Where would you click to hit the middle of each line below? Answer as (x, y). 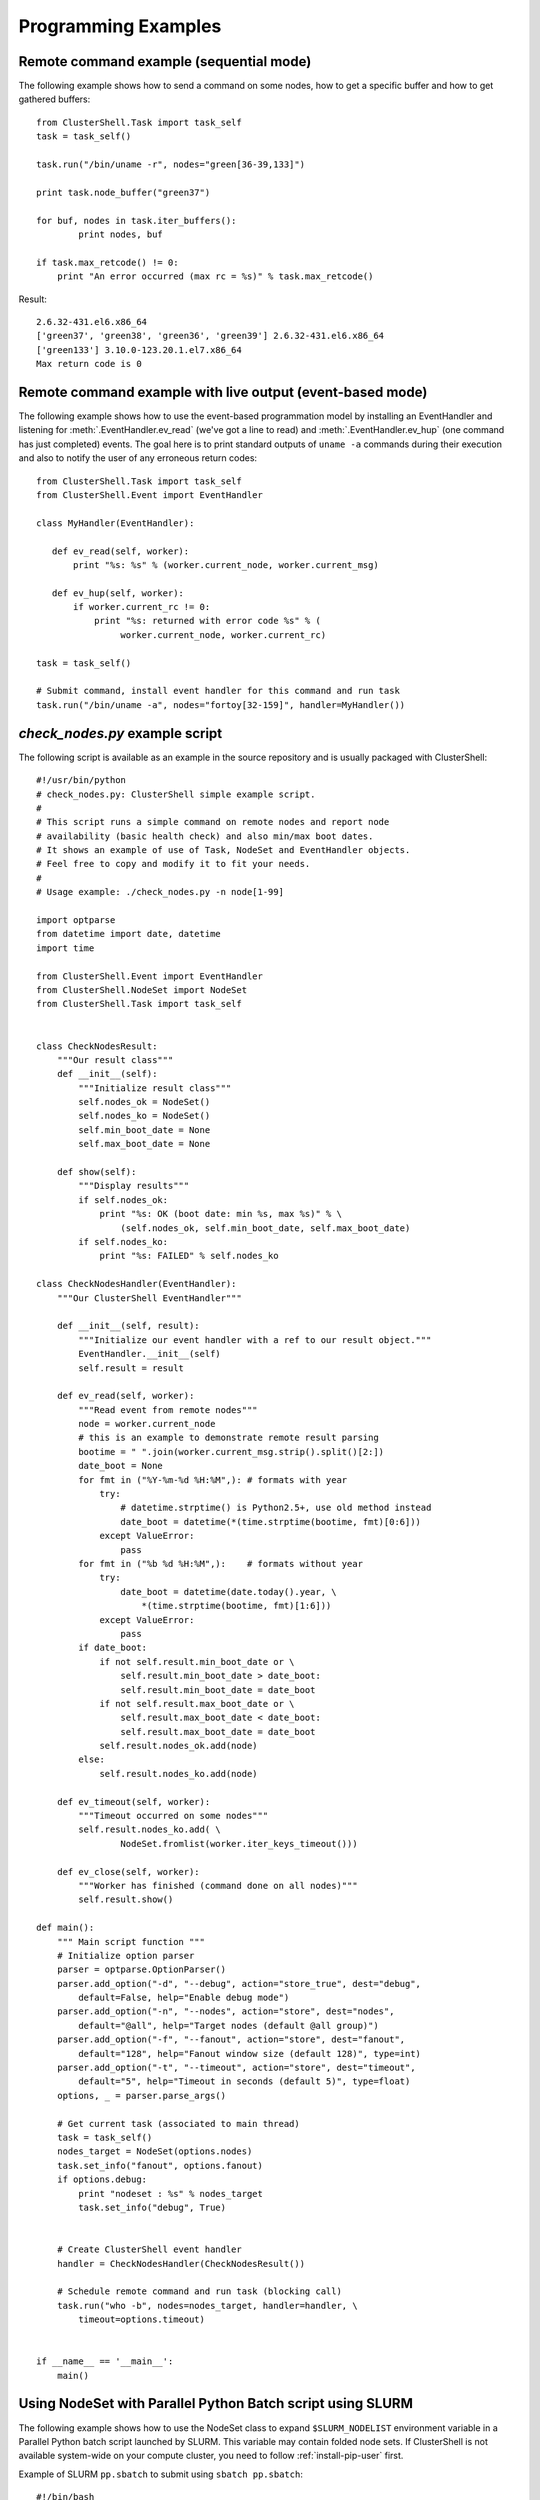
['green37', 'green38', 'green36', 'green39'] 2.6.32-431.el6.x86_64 (210, 336)
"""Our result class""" (115, 1059)
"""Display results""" (134, 1186)
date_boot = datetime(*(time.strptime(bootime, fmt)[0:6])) (271, 1521)
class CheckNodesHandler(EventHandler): (136, 1284)
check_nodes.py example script (120, 733)
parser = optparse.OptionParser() (141, 1969)
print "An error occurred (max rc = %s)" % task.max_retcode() (215, 276)
